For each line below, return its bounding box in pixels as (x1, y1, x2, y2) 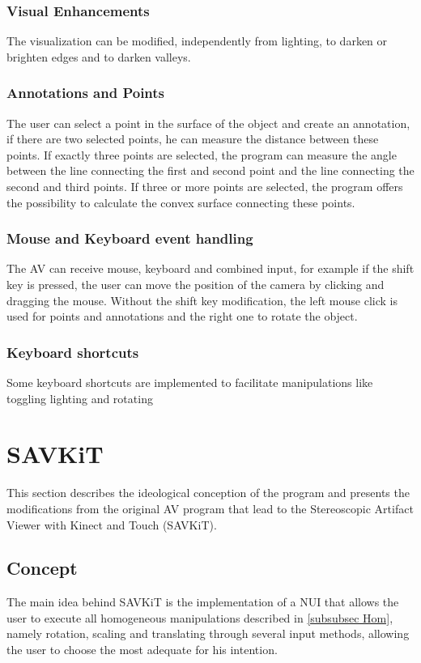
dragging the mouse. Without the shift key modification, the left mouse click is (6, 291, 398, 308)
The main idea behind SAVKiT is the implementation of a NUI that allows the (6, 593, 399, 610)
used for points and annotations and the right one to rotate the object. (6, 308, 358, 325)
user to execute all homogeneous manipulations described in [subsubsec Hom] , (6, 609, 393, 626)
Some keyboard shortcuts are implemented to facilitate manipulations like (6, 374, 373, 390)
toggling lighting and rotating (6, 389, 153, 406)
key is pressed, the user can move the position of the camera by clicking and (6, 276, 385, 292)
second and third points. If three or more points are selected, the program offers (6, 178, 403, 194)
